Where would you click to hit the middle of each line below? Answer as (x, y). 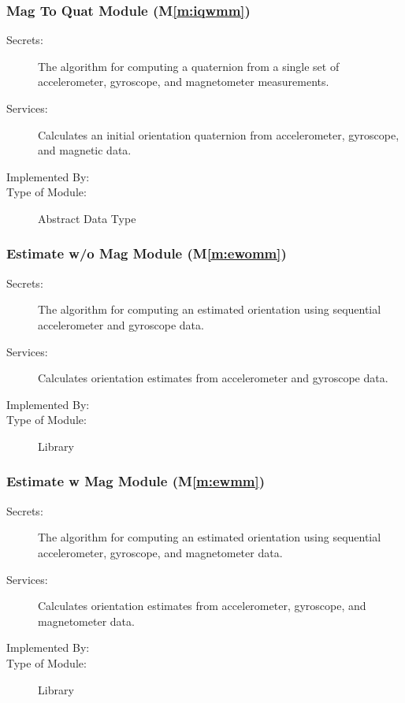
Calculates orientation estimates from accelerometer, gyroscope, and (202, 606)
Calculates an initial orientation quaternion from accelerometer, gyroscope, (219, 134)
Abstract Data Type (87, 218)
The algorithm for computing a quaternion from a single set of (189, 66)
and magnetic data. (85, 150)
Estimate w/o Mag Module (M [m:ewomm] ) (147, 253)
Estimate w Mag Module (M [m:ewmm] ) (136, 481)
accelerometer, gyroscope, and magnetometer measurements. (184, 82)
